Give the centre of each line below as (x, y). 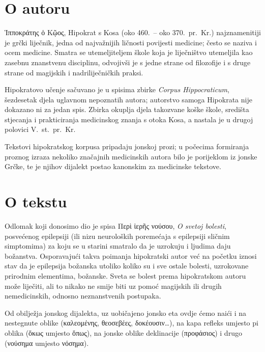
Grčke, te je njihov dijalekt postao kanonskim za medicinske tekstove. (113, 166)
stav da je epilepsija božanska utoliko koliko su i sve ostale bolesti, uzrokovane (127, 266)
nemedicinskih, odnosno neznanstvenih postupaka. (83, 296)
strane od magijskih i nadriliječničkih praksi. (74, 72)
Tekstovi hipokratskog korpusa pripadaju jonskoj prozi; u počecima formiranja (127, 146)
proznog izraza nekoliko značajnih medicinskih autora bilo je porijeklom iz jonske (131, 156)
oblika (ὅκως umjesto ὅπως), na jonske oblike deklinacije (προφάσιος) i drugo (123, 332)
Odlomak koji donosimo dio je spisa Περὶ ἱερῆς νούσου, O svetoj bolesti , (115, 225)
